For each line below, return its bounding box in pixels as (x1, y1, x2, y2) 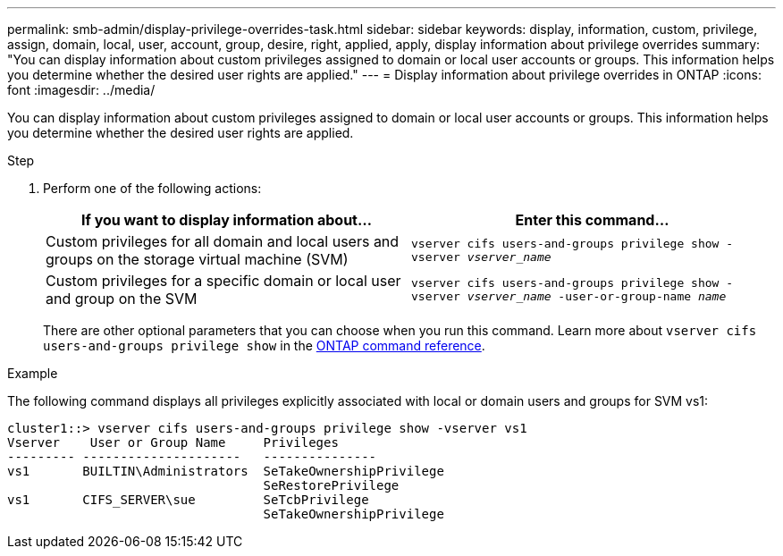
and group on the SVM (46, 290, 198, 307)
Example (7, 366, 58, 381)
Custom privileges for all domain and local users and (46, 232, 400, 250)
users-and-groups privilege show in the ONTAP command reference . (43, 338, 485, 353)
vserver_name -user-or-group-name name (467, 290, 727, 303)
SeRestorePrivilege (263, 478, 400, 493)
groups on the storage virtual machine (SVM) (46, 250, 349, 268)
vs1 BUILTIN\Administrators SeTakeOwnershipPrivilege (7, 464, 444, 478)
